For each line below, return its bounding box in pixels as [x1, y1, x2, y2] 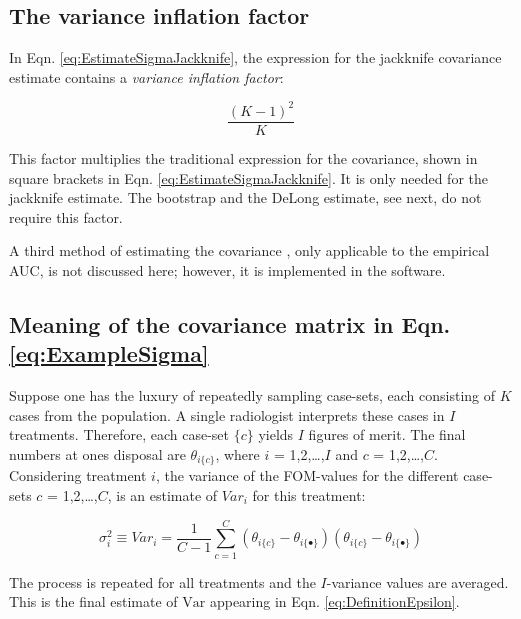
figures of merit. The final [308, 424, 466, 445]
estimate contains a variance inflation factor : [9, 66, 284, 87]
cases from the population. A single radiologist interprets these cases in [9, 404, 445, 425]
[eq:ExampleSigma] [9, 338, 209, 369]
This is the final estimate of [9, 591, 178, 612]
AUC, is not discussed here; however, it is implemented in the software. [9, 259, 446, 280]
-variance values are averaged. [326, 571, 509, 592]
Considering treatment [9, 465, 147, 486]
